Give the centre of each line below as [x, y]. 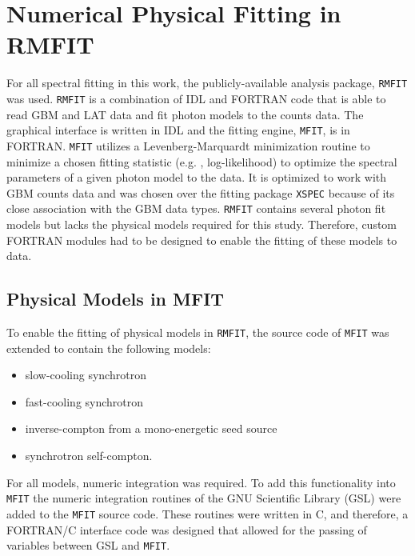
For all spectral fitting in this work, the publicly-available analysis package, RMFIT [207, 83]
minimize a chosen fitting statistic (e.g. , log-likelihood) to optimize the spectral [202, 161]
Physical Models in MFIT [116, 299]
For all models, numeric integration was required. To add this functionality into [201, 482]
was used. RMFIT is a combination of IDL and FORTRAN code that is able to [196, 98]
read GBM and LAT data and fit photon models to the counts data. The [185, 114]
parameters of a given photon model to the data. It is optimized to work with [197, 177]
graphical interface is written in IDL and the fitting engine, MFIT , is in [178, 130]
